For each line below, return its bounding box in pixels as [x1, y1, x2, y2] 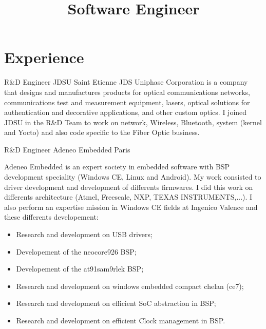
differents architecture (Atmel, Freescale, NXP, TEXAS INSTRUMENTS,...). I [4, 191, 253, 202]
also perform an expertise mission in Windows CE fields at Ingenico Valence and [4, 201, 258, 212]
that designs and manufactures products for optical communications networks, [4, 86, 250, 97]
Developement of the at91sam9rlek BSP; [16, 263, 144, 274]
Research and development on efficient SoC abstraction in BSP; [16, 298, 216, 308]
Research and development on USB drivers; [16, 229, 153, 240]
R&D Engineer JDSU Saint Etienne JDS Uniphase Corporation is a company [4, 76, 248, 87]
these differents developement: [4, 211, 99, 222]
